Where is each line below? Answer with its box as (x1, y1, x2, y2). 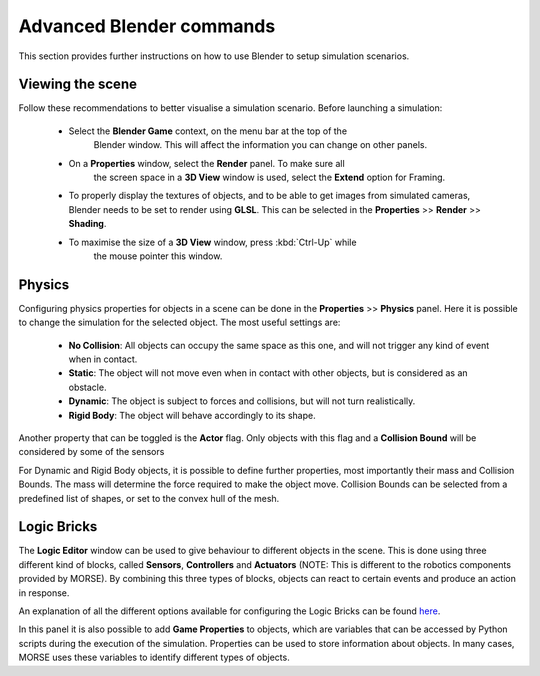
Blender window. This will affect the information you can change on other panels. (93, 139, 428, 151)
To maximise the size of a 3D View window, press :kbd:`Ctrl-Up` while (68, 236, 357, 248)
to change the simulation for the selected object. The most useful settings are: (18, 316, 341, 329)
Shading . (68, 218, 107, 230)
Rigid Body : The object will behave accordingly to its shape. (68, 409, 316, 421)
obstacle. (68, 381, 107, 393)
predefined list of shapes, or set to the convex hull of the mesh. (18, 492, 280, 504)
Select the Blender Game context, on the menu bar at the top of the (68, 125, 348, 137)
